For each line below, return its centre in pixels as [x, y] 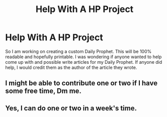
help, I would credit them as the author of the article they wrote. [71, 67]
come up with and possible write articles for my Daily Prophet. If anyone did [84, 62]
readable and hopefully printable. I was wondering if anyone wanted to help [83, 57]
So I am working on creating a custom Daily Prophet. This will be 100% [78, 51]
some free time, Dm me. [44, 91]
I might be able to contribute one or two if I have [81, 83]
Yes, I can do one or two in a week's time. [71, 108]
